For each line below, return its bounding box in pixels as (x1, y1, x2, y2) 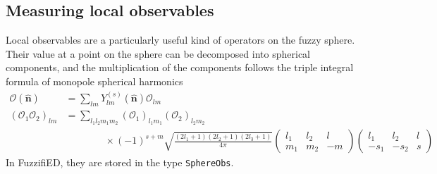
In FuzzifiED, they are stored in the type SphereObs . (6, 155, 234, 170)
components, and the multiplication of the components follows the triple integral (6, 60, 354, 75)
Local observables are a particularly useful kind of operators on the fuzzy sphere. (6, 32, 355, 47)
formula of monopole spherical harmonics (6, 73, 183, 88)
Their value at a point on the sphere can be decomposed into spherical (6, 46, 310, 61)
